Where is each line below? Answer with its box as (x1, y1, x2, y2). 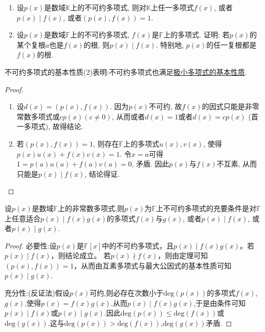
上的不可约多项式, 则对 (70, 2, 146, 12)
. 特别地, (156, 39, 184, 50)
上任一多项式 (150, 2, 194, 12)
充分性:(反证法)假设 (5, 287, 70, 298)
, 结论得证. (84, 168, 120, 179)
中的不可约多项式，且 (102, 240, 174, 251)
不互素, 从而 (216, 158, 257, 169)
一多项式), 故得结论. (16, 121, 83, 132)
